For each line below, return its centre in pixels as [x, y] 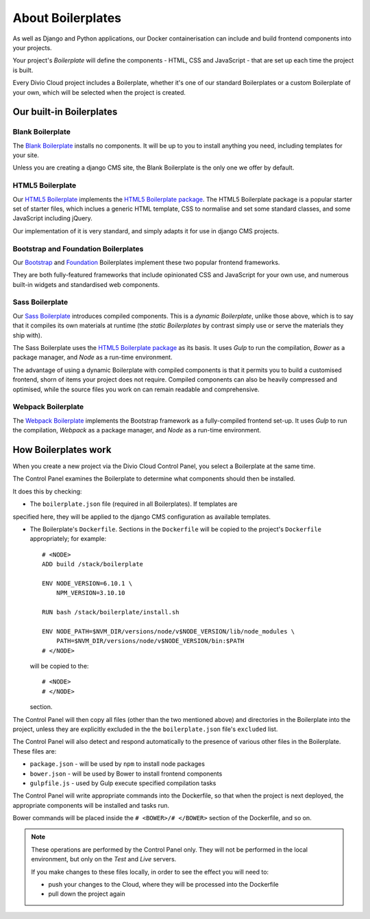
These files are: [35, 751]
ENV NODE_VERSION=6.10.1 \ [87, 583]
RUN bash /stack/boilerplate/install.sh [111, 612]
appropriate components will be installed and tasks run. [91, 805]
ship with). [27, 335]
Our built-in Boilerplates [65, 112]
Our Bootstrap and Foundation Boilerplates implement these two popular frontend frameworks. [146, 262]
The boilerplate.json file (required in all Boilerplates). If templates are [134, 504]
